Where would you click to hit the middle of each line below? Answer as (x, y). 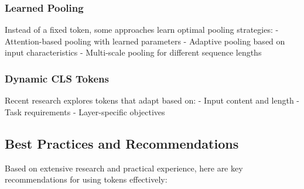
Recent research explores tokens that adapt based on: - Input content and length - (152, 100)
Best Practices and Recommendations (122, 143)
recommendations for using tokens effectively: (86, 179)
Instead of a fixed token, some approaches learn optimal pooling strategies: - (142, 30)
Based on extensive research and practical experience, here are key (124, 168)
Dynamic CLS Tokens (57, 78)
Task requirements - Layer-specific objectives (85, 111)
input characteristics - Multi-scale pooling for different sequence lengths (133, 52)
